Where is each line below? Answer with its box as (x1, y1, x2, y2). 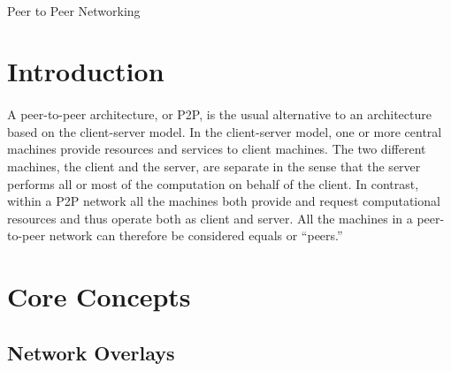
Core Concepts (7, 278, 191, 314)
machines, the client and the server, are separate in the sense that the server (7, 156, 421, 175)
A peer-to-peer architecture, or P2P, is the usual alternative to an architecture (7, 105, 432, 124)
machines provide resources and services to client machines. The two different (7, 140, 426, 158)
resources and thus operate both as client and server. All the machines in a (7, 208, 413, 227)
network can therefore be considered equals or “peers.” (49, 226, 343, 245)
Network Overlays (7, 338, 175, 366)
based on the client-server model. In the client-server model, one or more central (7, 122, 442, 140)
